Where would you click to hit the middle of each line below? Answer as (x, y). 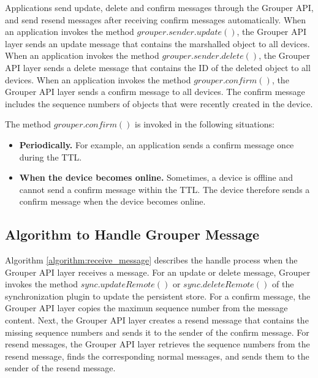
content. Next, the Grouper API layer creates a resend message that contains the (157, 320)
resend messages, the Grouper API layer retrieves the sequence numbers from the (157, 344)
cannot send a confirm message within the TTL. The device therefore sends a (165, 189)
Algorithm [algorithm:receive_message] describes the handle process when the (151, 260)
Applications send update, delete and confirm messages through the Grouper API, (159, 7)
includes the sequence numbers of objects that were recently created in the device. (159, 103)
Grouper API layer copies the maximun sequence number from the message (146, 308)
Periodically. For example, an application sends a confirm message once (157, 144)
